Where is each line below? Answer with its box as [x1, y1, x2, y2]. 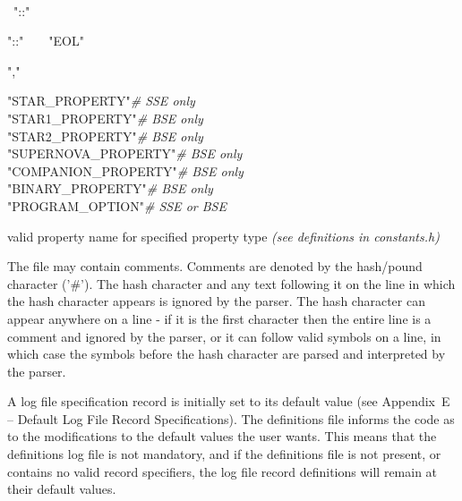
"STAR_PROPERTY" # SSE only [7, 91, 195, 110]
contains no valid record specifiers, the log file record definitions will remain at [7, 462, 438, 480]
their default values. [7, 480, 116, 498]
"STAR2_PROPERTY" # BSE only [7, 126, 203, 145]
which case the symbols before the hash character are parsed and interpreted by [7, 344, 446, 363]
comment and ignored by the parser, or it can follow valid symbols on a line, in [7, 327, 441, 345]
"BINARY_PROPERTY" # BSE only [7, 179, 213, 198]
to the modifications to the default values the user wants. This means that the [7, 427, 437, 446]
